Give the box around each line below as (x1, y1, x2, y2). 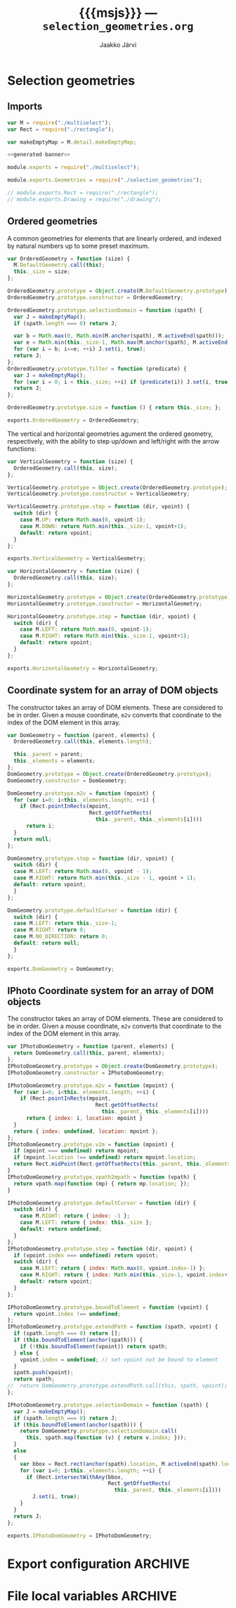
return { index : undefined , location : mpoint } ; (13, 1128, 159, 1135)
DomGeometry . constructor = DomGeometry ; (7, 777, 128, 784)
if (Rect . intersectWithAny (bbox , (25, 1474, 124, 1481)
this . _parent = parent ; (13, 751, 83, 758)
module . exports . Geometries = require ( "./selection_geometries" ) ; (7, 177, 202, 184)
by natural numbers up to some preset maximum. (7, 241, 150, 250)
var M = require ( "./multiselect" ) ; (7, 119, 112, 126)
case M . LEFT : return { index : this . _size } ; (20, 1219, 152, 1226)
